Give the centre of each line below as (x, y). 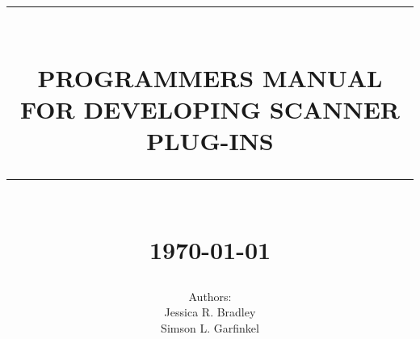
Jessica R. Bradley (210, 312)
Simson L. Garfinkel (210, 327)
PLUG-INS (210, 140)
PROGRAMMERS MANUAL (210, 77)
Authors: (210, 296)
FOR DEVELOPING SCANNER (210, 109)
